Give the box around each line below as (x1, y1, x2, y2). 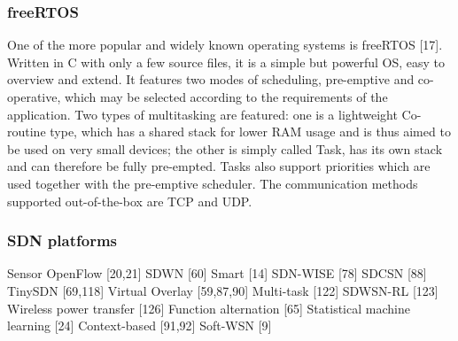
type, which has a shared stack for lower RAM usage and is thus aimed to (50, 122, 451, 141)
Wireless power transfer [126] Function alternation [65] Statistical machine (7, 298, 410, 317)
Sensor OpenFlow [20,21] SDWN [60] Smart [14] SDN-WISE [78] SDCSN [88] (7, 264, 427, 283)
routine (7, 122, 46, 141)
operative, (7, 88, 61, 105)
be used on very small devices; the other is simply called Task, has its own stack (7, 139, 443, 158)
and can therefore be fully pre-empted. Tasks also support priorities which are (7, 157, 431, 175)
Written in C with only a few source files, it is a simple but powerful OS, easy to (7, 52, 445, 71)
